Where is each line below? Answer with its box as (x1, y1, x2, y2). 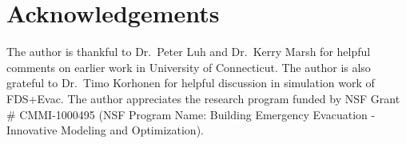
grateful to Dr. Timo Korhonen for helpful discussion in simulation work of (6, 74, 375, 91)
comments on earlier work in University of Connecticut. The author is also (6, 58, 371, 75)
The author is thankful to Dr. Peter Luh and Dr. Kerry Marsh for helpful (6, 43, 371, 60)
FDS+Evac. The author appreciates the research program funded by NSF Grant (6, 90, 400, 106)
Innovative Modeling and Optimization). (6, 122, 204, 138)
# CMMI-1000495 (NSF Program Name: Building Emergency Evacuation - (6, 106, 376, 122)
